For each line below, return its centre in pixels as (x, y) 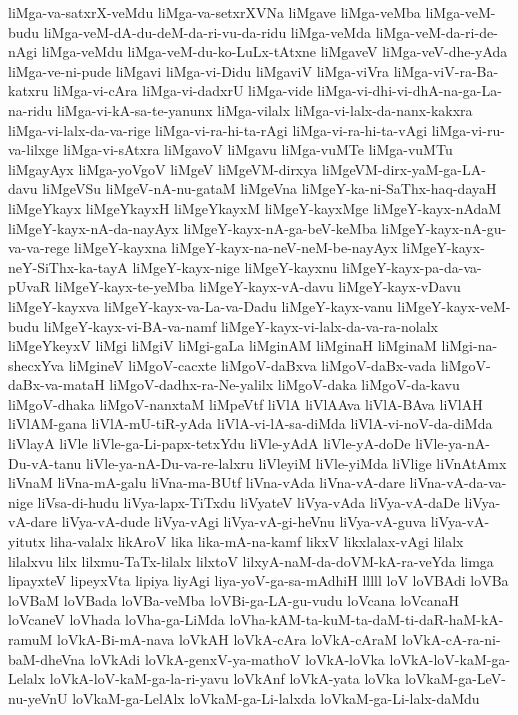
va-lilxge (33, 149)
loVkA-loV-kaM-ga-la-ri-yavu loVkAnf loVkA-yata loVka (225, 678)
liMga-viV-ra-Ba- (446, 70)
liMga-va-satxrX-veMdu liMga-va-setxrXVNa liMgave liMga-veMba (214, 12)
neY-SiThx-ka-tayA (68, 266)
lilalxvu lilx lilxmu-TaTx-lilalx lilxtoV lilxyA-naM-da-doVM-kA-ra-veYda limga (251, 560)
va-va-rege (39, 247)
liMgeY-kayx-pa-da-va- (412, 266)
